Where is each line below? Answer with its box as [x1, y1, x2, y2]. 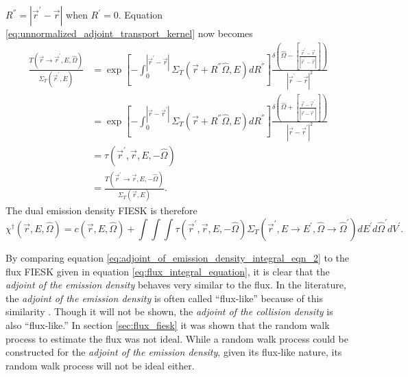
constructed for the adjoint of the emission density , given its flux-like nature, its [5, 345, 342, 359]
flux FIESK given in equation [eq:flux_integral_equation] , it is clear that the [5, 264, 330, 278]
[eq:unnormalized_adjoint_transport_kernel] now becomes [5, 26, 253, 40]
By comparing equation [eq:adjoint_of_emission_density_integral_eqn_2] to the [5, 250, 350, 264]
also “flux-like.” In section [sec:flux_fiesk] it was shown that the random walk [5, 317, 330, 332]
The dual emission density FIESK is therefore [5, 203, 197, 218]
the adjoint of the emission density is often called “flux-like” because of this [5, 290, 323, 305]
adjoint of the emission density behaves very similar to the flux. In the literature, [5, 277, 346, 292]
